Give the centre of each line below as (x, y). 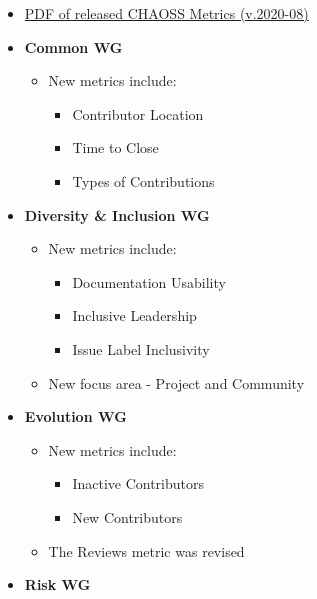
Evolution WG (75, 416)
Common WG (73, 46)
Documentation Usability (149, 281)
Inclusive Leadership (134, 315)
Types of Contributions (143, 180)
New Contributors (127, 516)
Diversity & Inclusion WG (117, 214)
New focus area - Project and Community (176, 382)
